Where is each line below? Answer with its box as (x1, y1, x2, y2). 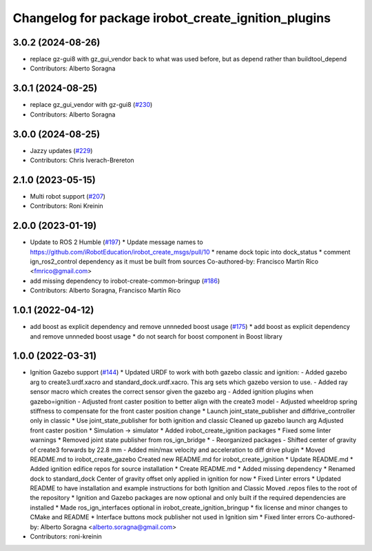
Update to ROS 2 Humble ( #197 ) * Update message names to (30, 238, 203, 246)
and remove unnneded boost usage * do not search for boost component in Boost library (30, 332, 282, 341)
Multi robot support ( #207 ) (30, 192, 106, 200)
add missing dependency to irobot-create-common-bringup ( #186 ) (30, 277, 220, 285)
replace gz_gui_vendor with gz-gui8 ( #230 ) (30, 101, 153, 109)
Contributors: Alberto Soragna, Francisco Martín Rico (30, 286, 181, 294)
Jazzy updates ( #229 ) (30, 146, 93, 154)
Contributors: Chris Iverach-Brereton (30, 156, 134, 165)
